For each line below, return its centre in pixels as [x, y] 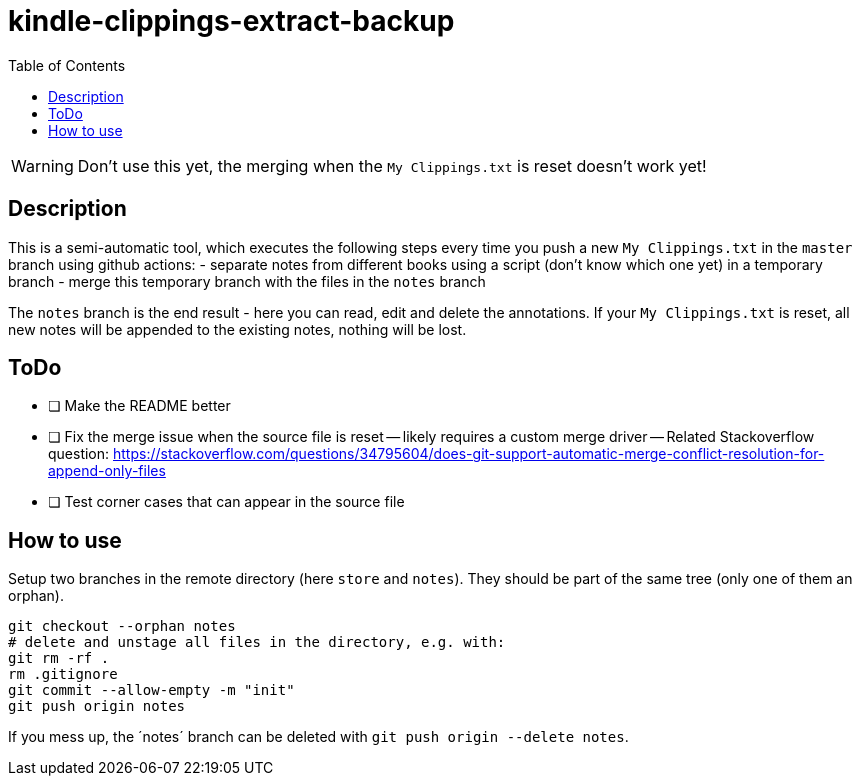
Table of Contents [67, 65]
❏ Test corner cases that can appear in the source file [226, 502]
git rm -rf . [59, 658]
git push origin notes [97, 706]
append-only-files [107, 471]
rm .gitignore [63, 674]
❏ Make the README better [139, 406]
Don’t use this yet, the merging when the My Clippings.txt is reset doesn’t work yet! [392, 165]
